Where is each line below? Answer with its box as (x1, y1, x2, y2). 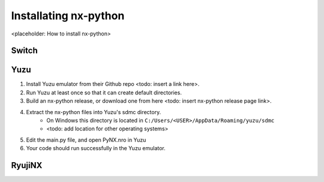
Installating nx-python (11, 9, 125, 22)
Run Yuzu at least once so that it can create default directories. (26, 89, 182, 96)
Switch (11, 46, 38, 56)
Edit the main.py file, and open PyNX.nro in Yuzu (26, 136, 146, 144)
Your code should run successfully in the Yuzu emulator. (26, 145, 166, 152)
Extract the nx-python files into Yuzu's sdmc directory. (26, 108, 161, 115)
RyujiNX (11, 160, 43, 171)
